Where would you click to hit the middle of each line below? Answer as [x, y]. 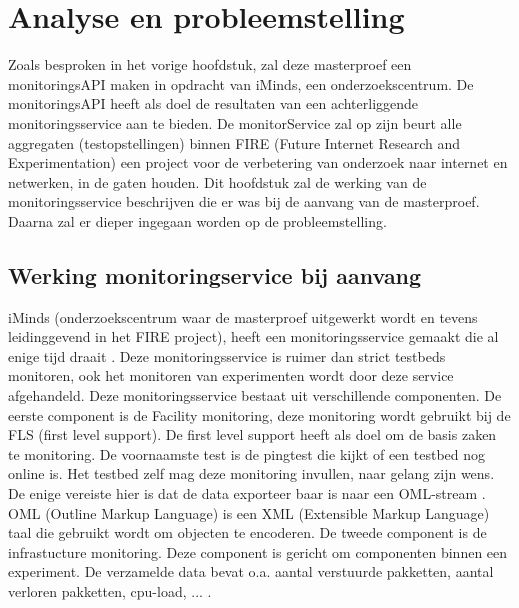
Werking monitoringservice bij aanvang [215, 274]
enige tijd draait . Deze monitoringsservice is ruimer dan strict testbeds [227, 355]
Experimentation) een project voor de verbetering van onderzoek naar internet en [258, 162]
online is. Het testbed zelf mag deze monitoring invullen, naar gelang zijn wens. [251, 473]
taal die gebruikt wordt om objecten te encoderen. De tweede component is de [247, 532]
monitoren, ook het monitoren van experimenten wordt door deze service [231, 375]
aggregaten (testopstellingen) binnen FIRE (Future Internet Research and [234, 142]
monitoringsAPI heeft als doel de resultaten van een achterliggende [213, 103]
